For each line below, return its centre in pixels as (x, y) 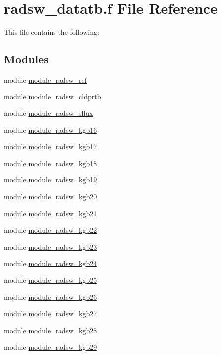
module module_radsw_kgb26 (51, 297)
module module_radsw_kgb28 (51, 330)
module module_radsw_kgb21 (51, 213)
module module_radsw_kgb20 (51, 197)
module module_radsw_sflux (49, 113)
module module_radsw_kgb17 (51, 146)
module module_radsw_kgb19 (51, 180)
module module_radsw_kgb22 (51, 230)
